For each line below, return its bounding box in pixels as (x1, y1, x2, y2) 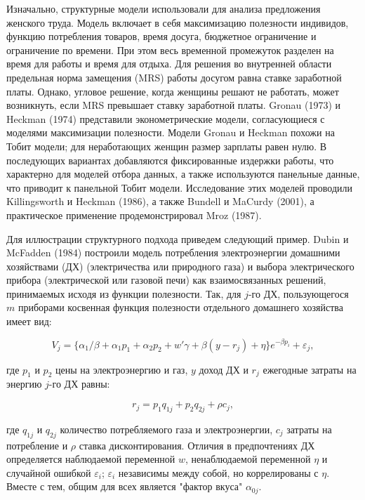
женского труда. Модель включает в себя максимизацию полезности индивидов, (6, 15, 349, 29)
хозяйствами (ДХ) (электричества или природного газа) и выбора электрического (6, 258, 354, 273)
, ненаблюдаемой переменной (185, 452, 311, 466)
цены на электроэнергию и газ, (55, 362, 188, 376)
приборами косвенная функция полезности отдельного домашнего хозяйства (18, 300, 343, 315)
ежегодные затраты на (263, 362, 357, 376)
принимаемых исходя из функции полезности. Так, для (6, 286, 241, 301)
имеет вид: (6, 314, 52, 329)
